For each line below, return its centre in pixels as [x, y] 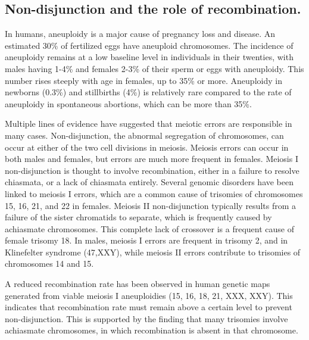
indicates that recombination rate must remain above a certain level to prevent [149, 307]
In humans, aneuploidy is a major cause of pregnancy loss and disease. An [140, 34]
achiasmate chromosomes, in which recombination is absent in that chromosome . [152, 330]
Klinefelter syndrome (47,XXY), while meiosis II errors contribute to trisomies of [153, 252]
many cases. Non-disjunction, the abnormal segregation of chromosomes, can [144, 135]
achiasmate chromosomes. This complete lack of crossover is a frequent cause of [149, 228]
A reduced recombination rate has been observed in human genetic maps [138, 284]
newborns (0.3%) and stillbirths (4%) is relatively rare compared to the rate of [148, 92]
